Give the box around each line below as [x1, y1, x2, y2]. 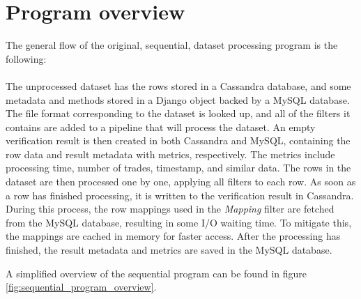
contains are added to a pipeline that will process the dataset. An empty [6, 119, 316, 134]
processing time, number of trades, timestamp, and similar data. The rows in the [6, 160, 351, 175]
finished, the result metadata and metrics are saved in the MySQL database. [6, 243, 332, 257]
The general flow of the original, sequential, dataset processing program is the [6, 38, 338, 52]
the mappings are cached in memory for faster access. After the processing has [6, 229, 341, 243]
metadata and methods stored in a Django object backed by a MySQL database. [6, 92, 350, 107]
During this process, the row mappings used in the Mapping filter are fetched [6, 201, 335, 216]
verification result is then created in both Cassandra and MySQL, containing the [6, 133, 351, 148]
